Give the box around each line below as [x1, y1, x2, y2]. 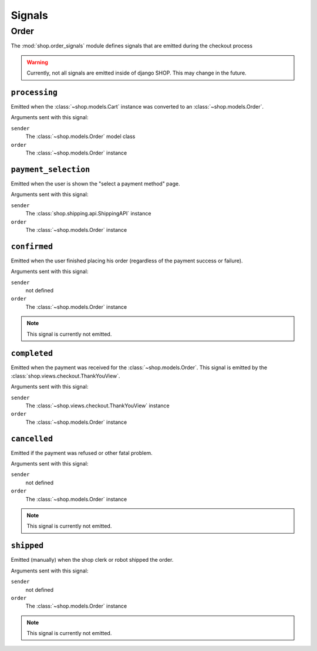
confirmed [11, 241, 53, 251]
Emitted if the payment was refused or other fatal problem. [11, 449, 153, 456]
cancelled [11, 434, 53, 443]
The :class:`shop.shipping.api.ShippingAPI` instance [25, 210, 151, 217]
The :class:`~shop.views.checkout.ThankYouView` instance [25, 402, 170, 409]
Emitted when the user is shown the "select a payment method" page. [11, 180, 180, 187]
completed [11, 349, 53, 358]
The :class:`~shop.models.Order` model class [25, 133, 136, 140]
